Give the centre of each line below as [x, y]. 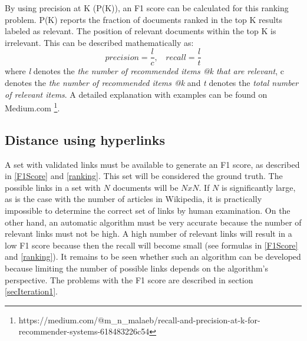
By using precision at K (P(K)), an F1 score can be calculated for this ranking [147, 8]
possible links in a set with [53, 187]
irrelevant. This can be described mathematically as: [99, 42]
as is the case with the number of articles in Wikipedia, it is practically [133, 199]
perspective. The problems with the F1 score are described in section [129, 279]
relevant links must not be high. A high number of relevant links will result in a [148, 234]
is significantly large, [259, 187]
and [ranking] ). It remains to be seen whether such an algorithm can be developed [153, 256]
